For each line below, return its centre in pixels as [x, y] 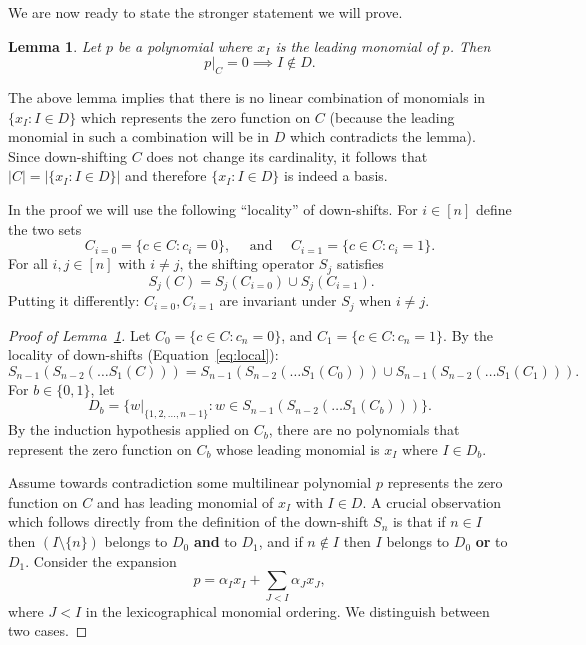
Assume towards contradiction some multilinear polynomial [190, 482]
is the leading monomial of [356, 45]
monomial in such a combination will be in [139, 136]
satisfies [360, 263]
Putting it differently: [74, 300]
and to [215, 541]
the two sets [45, 228]
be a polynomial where [185, 45]
